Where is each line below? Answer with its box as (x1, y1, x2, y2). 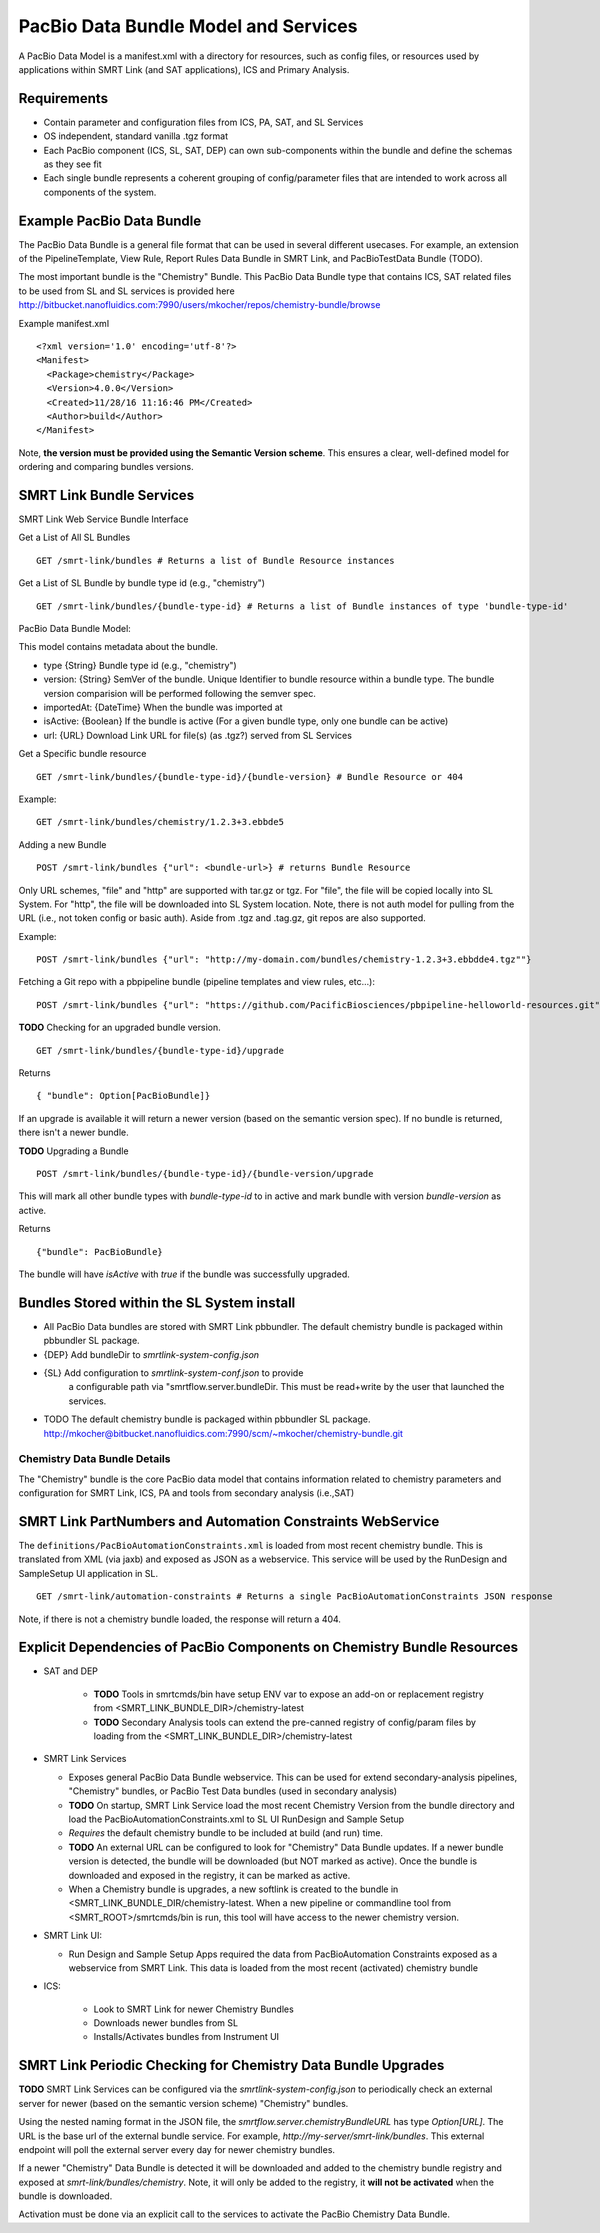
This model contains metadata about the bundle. (18, 641, 219, 653)
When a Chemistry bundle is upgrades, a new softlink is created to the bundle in (68, 1883, 399, 1895)
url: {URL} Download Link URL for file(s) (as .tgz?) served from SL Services (43, 729, 352, 741)
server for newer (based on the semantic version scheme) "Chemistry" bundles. (18, 2097, 349, 2109)
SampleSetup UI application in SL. (18, 1567, 159, 1579)
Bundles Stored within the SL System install (18, 1294, 296, 1311)
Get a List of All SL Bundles (18, 531, 131, 544)
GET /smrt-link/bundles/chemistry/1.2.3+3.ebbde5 (36, 816, 285, 828)
